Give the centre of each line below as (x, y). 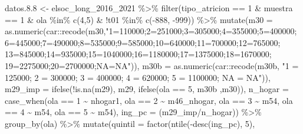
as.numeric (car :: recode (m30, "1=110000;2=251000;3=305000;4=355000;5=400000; (151, 31)
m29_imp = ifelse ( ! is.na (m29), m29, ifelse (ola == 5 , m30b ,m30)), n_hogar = (147, 89)
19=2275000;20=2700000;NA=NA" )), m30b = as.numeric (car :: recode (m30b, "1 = (152, 65)
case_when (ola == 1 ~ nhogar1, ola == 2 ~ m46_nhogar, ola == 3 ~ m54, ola (149, 100)
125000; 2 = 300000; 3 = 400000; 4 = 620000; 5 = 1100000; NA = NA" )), (138, 77)
